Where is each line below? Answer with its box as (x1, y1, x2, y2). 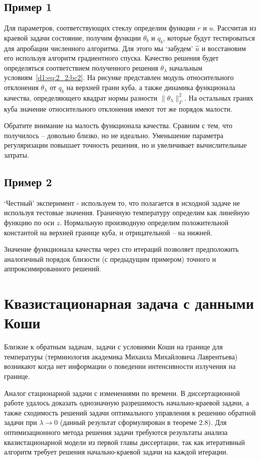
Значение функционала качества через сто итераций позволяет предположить (4, 244, 239, 254)
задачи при (4, 417, 37, 427)
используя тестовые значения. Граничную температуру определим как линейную (4, 207, 249, 218)
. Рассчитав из (213, 23, 256, 33)
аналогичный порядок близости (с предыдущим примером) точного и (4, 253, 216, 264)
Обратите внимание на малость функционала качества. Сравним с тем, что (4, 120, 232, 131)
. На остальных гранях (184, 92, 253, 103)
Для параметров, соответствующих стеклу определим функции (4, 23, 195, 33)
